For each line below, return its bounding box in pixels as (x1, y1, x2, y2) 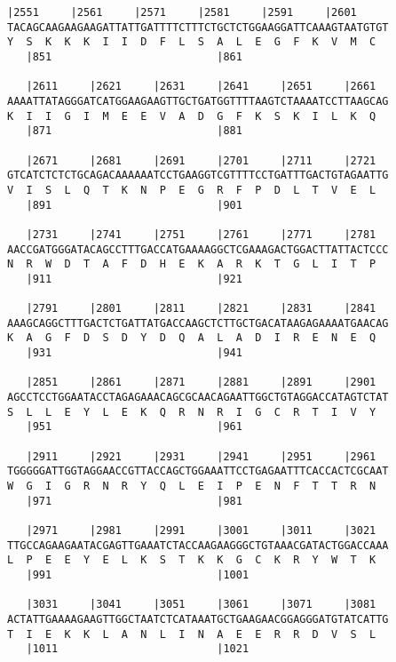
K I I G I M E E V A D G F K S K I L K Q (7, 109, 376, 123)
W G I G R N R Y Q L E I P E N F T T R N (7, 480, 376, 492)
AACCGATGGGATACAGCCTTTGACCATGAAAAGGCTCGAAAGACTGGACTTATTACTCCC (7, 243, 389, 256)
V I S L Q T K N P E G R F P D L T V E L (7, 183, 376, 196)
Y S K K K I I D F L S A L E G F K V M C (7, 36, 376, 49)
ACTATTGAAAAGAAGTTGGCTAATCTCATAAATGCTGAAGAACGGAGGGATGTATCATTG (7, 612, 389, 626)
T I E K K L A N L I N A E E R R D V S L (7, 627, 376, 641)
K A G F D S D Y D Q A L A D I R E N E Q (7, 331, 376, 345)
